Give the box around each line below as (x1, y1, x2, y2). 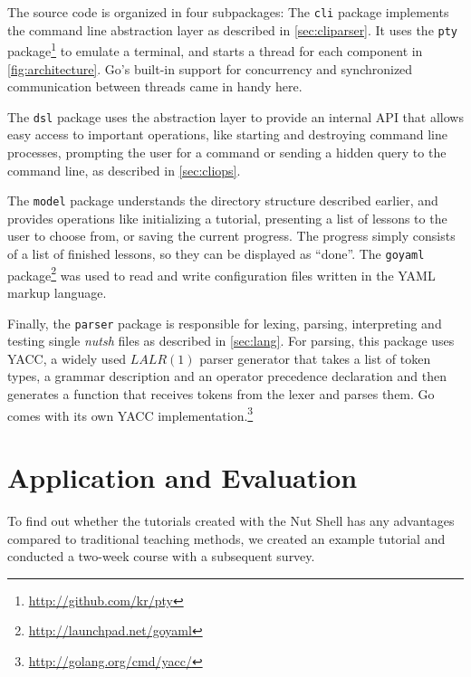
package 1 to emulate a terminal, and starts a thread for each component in (7, 39, 423, 60)
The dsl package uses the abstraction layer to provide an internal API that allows (7, 107, 464, 126)
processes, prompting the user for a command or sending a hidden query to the (7, 143, 447, 161)
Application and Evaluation (7, 459, 358, 495)
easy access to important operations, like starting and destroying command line (7, 125, 447, 144)
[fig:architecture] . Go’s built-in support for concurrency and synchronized (7, 59, 413, 78)
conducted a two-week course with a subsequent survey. (7, 547, 315, 566)
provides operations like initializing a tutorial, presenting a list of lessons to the (7, 208, 447, 227)
